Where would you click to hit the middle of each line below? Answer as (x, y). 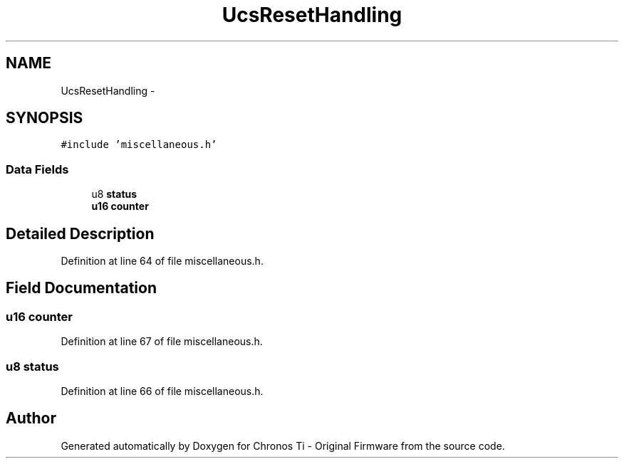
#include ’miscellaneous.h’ (139, 145)
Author (31, 418)
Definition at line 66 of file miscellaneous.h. (162, 391)
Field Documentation (81, 288)
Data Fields (37, 169)
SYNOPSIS (45, 118)
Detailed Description (80, 233)
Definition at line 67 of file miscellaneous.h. (162, 342)
